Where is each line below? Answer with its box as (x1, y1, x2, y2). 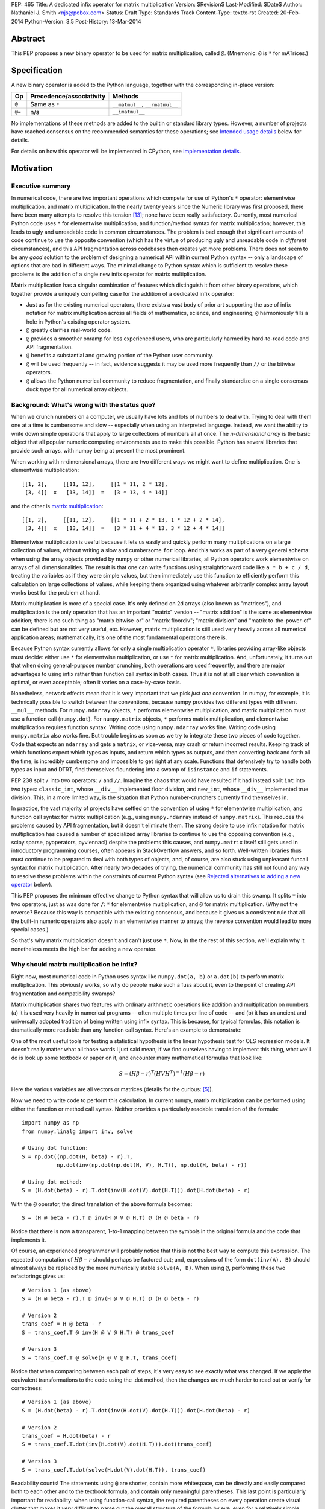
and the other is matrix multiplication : (11, 502, 104, 509)
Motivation (11, 163, 53, 173)
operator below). (11, 881, 53, 888)
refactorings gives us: (11, 1272, 66, 1280)
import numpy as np (22, 1120, 79, 1126)
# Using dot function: (22, 1144, 89, 1152)
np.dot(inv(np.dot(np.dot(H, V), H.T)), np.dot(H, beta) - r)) (56, 1162, 247, 1169)
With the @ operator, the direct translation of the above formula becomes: (11, 1200, 193, 1207)
